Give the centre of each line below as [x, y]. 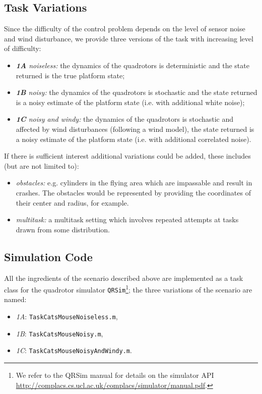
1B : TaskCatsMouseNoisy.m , [59, 333]
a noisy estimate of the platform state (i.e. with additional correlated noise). [134, 139]
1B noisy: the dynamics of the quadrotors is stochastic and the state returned [137, 92]
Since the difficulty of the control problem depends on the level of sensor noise [125, 29]
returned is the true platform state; [70, 75]
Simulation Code [48, 256]
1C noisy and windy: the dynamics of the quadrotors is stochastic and [125, 119]
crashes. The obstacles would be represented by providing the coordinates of [133, 192]
